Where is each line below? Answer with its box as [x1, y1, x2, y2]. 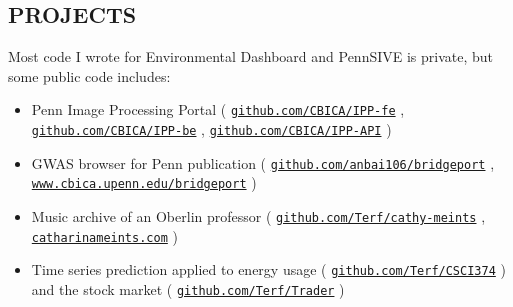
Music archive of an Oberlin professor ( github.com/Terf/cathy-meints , [31, 206, 486, 227]
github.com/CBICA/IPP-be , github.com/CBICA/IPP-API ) [31, 119, 392, 140]
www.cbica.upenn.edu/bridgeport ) [31, 172, 257, 193]
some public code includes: [8, 65, 171, 86]
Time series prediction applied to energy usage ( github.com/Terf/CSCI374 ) [31, 259, 506, 280]
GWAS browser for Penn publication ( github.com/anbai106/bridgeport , [31, 152, 495, 173]
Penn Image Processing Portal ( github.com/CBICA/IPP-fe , [31, 99, 405, 120]
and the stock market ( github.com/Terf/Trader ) [31, 278, 345, 299]
